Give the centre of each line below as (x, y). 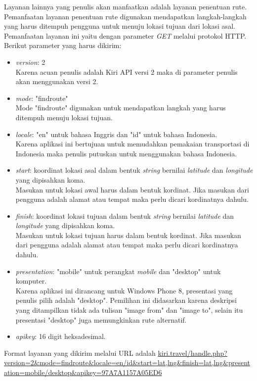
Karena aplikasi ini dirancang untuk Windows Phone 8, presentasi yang (124, 290)
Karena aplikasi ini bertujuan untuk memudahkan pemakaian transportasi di (132, 144)
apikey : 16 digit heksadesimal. (61, 336)
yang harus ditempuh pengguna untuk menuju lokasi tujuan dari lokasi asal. (120, 26)
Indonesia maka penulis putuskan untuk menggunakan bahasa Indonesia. (126, 153)
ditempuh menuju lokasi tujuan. (64, 117)
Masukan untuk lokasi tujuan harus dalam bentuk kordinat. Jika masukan (128, 235)
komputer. (31, 281)
